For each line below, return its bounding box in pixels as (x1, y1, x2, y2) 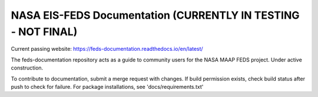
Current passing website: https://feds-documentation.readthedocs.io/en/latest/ (11, 46, 203, 53)
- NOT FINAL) (11, 25, 78, 38)
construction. (11, 64, 44, 71)
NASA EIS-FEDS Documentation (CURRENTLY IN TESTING (11, 9, 300, 22)
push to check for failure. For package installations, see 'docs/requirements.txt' (11, 83, 204, 90)
